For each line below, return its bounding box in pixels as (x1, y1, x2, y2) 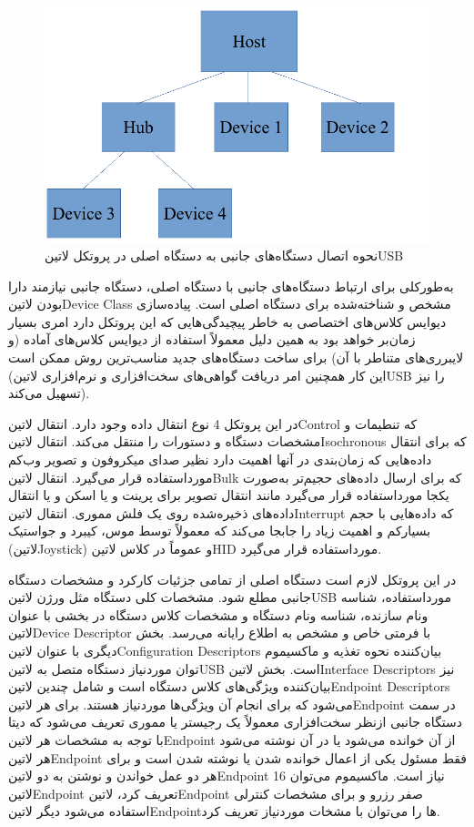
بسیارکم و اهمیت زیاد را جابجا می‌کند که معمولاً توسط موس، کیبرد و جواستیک (8, 521, 431, 540)
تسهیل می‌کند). (8, 383, 90, 403)
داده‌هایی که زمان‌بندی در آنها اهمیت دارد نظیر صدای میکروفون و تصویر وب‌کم (8, 450, 432, 469)
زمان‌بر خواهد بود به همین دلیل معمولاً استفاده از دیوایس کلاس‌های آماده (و (8, 330, 416, 349)
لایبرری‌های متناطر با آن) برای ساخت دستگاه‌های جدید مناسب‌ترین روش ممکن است (8, 348, 464, 367)
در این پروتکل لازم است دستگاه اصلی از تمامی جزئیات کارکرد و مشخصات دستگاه (8, 569, 457, 588)
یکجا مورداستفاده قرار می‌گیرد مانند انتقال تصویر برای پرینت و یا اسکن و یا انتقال (8, 485, 449, 505)
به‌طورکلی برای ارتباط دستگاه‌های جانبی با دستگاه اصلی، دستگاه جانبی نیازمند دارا (8, 276, 454, 295)
